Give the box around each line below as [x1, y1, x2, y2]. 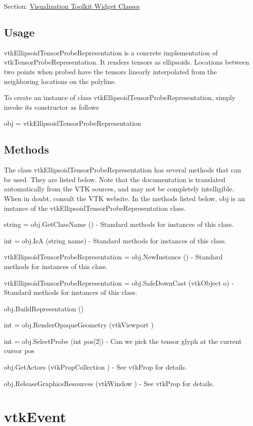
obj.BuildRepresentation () [4, 303, 84, 313]
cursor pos [4, 345, 35, 356]
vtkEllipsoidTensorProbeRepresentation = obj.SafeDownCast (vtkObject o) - [4, 277, 234, 288]
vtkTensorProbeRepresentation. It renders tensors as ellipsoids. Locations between [4, 57, 249, 67]
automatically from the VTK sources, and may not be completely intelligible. [4, 184, 235, 194]
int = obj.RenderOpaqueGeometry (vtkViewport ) [4, 320, 154, 330]
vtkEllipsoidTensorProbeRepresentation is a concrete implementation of [4, 47, 218, 57]
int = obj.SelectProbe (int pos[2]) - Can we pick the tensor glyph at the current [4, 336, 242, 346]
